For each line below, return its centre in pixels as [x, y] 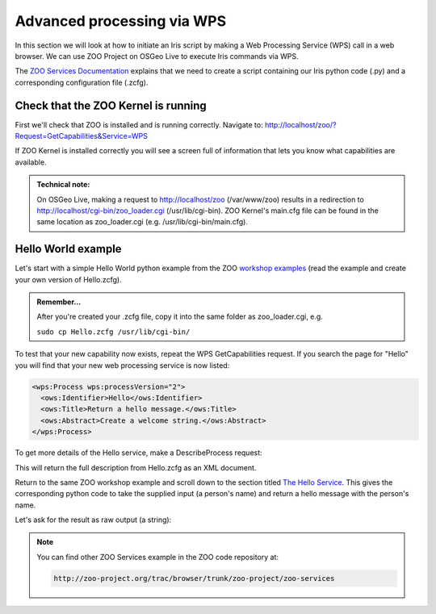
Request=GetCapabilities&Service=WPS [82, 136]
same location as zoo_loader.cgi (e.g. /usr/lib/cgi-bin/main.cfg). [142, 222]
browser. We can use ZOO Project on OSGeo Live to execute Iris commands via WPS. [157, 56]
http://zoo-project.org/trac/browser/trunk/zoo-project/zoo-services [194, 578]
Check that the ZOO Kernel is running [111, 105]
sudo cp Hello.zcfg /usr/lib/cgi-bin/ [113, 332]
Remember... [59, 302]
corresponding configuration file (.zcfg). [82, 82]
